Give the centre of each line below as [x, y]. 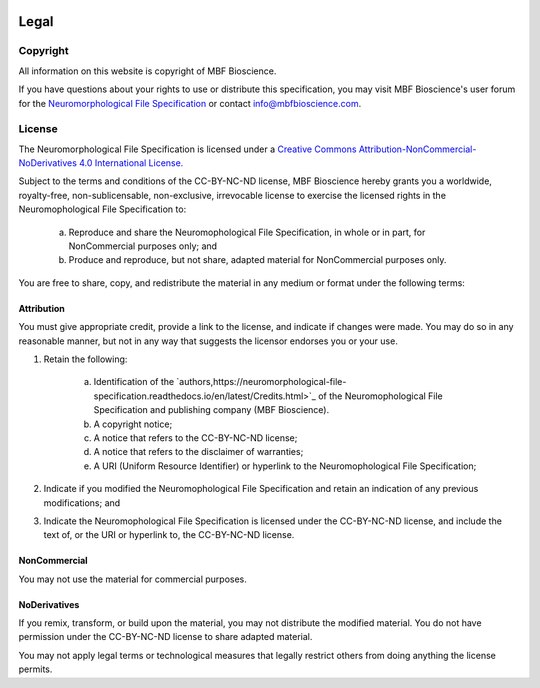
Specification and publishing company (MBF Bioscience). [211, 410]
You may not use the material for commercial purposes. [132, 579]
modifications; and [82, 502]
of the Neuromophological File [381, 396]
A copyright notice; [133, 424]
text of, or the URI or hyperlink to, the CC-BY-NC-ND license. [169, 535]
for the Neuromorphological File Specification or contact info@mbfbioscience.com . [190, 103]
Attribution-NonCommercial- [417, 149]
